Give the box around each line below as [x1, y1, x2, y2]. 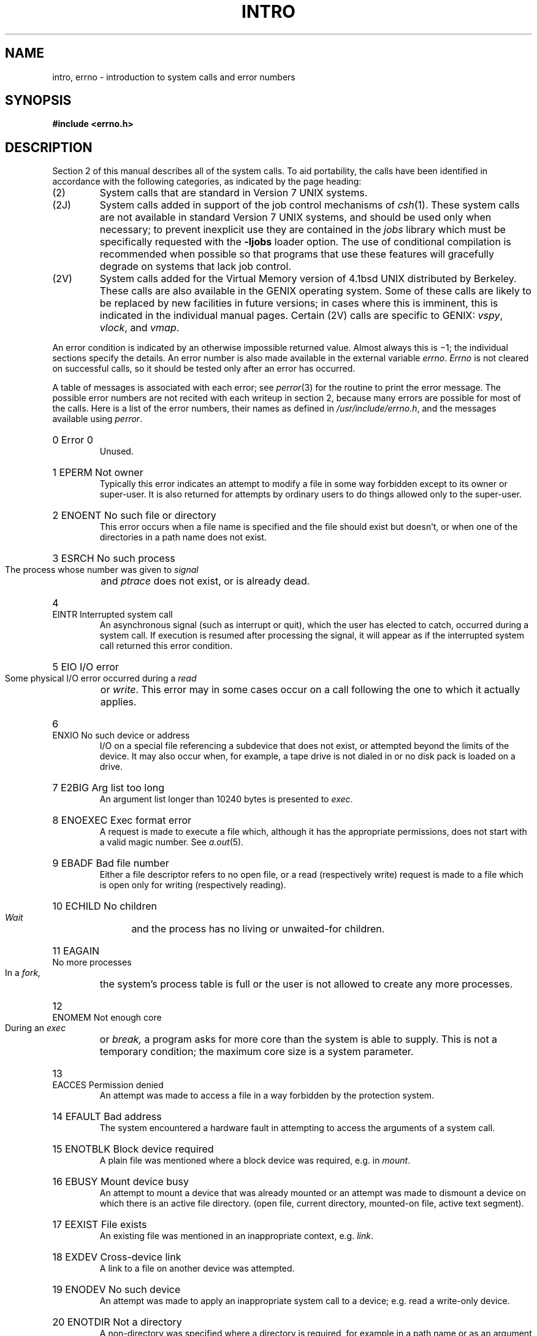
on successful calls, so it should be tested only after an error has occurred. [52, 363, 356, 374]
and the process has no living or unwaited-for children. [131, 923, 385, 935]
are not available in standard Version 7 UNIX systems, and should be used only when [99, 211, 492, 224]
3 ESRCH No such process [52, 552, 175, 565]
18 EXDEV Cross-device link [52, 1251, 181, 1264]
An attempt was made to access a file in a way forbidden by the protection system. [99, 1090, 435, 1101]
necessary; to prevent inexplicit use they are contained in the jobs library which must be [99, 223, 506, 236]
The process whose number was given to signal [5, 564, 199, 575]
